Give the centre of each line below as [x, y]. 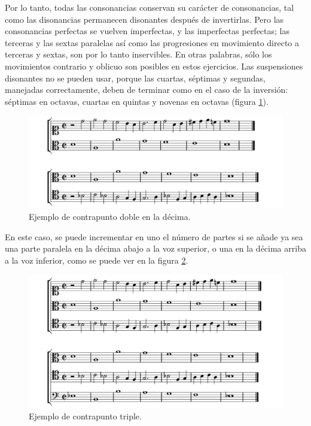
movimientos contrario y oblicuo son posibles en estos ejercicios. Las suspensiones [154, 66]
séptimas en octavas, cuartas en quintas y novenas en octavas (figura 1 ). [137, 101]
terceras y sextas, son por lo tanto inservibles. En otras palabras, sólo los [138, 54]
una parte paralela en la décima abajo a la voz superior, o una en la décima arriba [155, 248]
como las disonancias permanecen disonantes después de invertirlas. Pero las [144, 19]
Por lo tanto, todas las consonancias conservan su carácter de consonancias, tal [150, 7]
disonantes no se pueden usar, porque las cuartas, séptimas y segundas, [135, 78]
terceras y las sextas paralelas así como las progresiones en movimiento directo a [152, 42]
